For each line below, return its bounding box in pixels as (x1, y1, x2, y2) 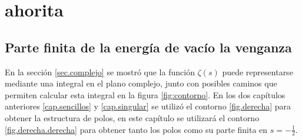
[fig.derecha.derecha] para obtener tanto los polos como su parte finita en (5, 123, 268, 135)
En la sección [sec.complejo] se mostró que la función (5, 65, 195, 78)
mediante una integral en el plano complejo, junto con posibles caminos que (5, 77, 277, 89)
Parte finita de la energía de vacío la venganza (5, 38, 292, 56)
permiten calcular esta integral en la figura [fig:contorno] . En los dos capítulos (5, 88, 286, 101)
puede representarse (222, 65, 293, 78)
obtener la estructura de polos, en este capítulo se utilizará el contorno (5, 111, 260, 124)
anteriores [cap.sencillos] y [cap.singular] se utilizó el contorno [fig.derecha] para (5, 100, 291, 112)
